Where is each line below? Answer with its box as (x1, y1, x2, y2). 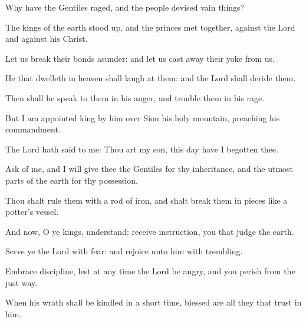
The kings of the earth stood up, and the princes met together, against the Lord (5, 21, 295, 33)
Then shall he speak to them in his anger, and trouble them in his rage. (5, 91, 265, 104)
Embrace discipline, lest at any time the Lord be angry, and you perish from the (5, 264, 295, 277)
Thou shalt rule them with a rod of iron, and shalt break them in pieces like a (5, 194, 288, 206)
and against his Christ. (5, 32, 88, 45)
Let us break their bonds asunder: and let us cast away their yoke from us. (5, 52, 275, 64)
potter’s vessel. (5, 205, 59, 218)
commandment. (5, 123, 61, 135)
